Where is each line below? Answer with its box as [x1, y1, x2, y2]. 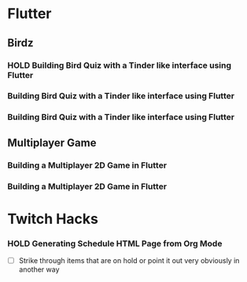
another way [18, 265, 60, 274]
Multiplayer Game [7, 135, 97, 150]
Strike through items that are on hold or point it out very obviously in [18, 256, 240, 265]
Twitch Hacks [7, 210, 99, 228]
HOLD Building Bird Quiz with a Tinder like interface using [7, 60, 232, 71]
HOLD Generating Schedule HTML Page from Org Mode [7, 238, 223, 249]
